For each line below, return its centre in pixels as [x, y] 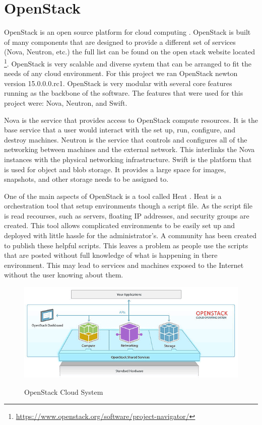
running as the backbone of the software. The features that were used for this [124, 93]
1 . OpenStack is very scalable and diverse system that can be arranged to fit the [128, 62]
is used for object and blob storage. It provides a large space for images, [115, 169]
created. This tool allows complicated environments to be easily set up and [120, 225]
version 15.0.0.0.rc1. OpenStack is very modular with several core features [118, 83]
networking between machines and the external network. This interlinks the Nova [129, 149]
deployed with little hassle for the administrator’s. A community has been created [130, 235]
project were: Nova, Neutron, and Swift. [66, 102]
